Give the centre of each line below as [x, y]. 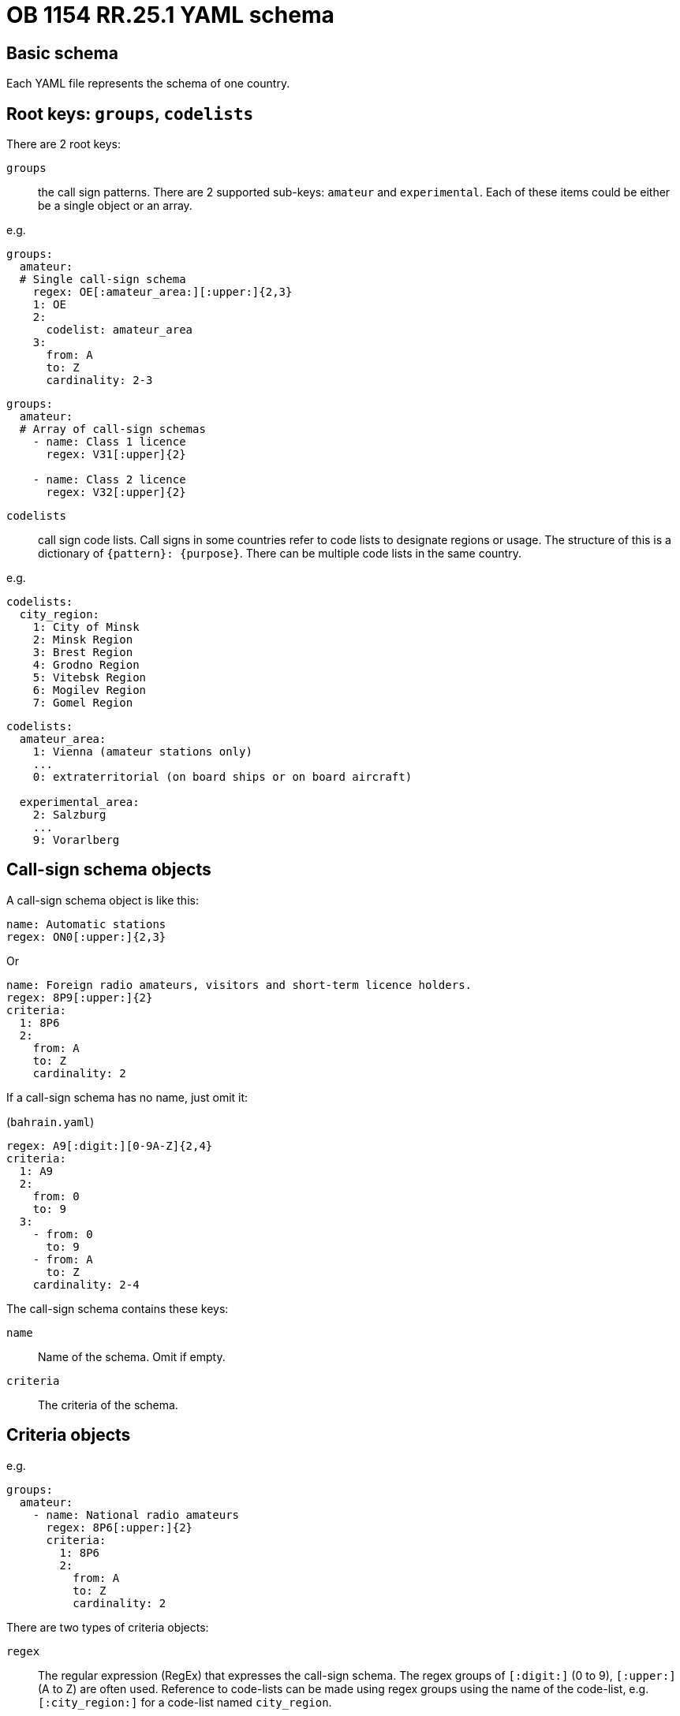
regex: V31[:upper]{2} [116, 455]
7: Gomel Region [83, 703]
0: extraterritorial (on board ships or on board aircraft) [222, 777]
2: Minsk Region [83, 640]
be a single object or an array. [115, 206]
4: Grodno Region [86, 665]
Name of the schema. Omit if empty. [132, 1356]
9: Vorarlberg [76, 840]
